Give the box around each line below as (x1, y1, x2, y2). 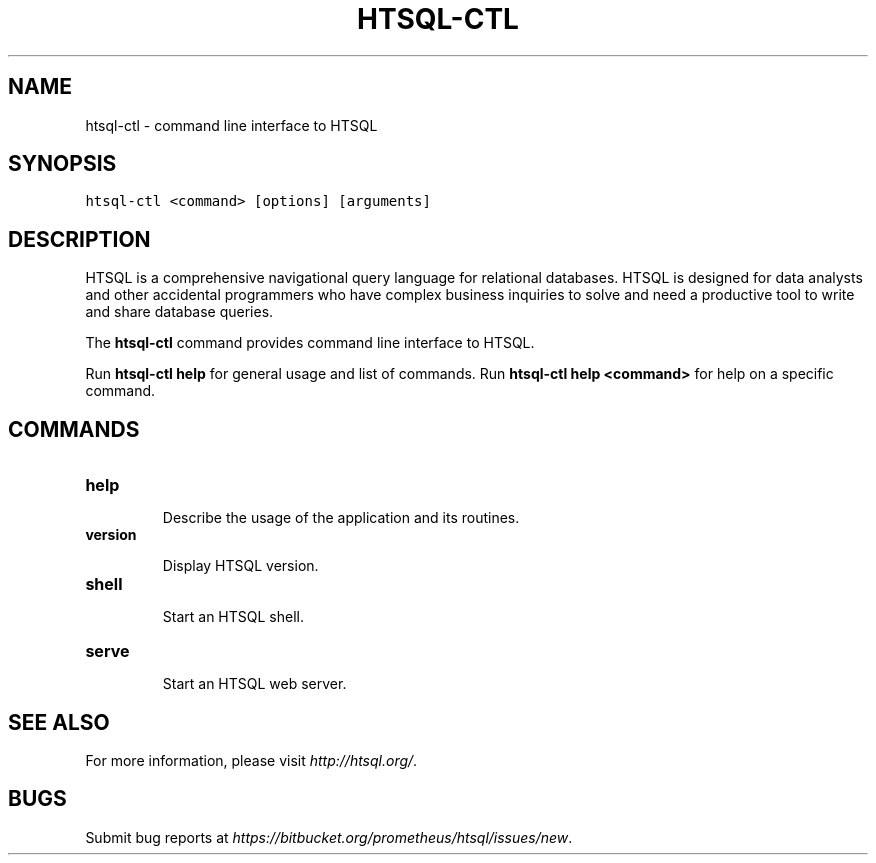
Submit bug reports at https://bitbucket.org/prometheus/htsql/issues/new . (85, 828, 573, 846)
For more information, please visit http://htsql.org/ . (85, 751, 418, 769)
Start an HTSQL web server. (162, 675, 347, 693)
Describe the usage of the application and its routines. (162, 509, 520, 527)
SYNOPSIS (8, 151, 117, 177)
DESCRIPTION (8, 226, 151, 252)
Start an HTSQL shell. (162, 608, 304, 626)
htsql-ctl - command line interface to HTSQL (85, 116, 378, 134)
